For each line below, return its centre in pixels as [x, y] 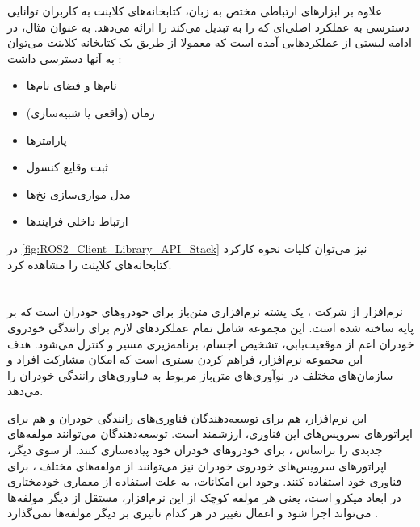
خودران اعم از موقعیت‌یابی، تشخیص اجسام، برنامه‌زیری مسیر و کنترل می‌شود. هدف [211, 343]
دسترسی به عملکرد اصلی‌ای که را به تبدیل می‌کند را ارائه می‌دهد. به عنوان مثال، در [208, 26]
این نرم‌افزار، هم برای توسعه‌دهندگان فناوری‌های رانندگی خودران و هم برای [187, 417]
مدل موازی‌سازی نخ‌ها [78, 194]
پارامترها [46, 139]
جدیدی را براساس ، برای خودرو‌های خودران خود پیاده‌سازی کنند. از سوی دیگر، [195, 450]
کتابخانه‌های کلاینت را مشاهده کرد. [90, 264]
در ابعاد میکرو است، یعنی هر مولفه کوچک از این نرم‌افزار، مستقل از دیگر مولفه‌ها [204, 497]
